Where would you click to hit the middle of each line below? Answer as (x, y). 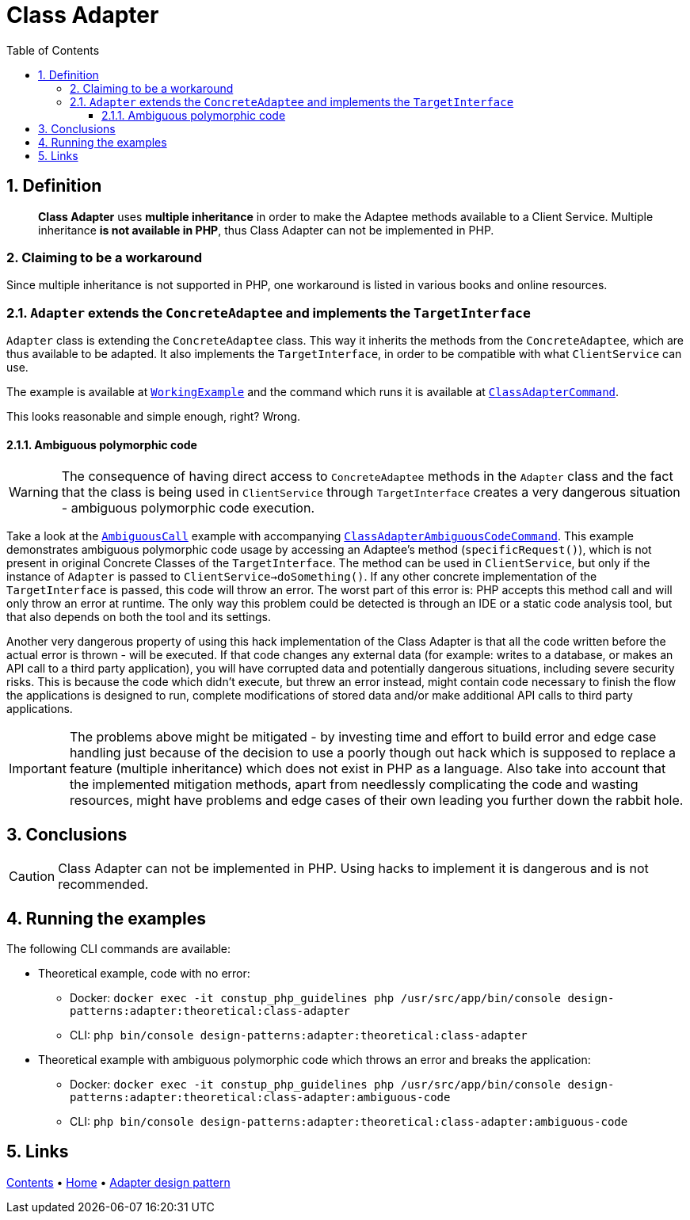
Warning (34, 492)
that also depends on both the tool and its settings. (139, 617)
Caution (32, 877)
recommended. (103, 884)
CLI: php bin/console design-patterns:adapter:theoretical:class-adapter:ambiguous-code (349, 1121)
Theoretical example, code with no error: (144, 973)
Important (38, 769)
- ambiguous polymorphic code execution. (188, 508)
